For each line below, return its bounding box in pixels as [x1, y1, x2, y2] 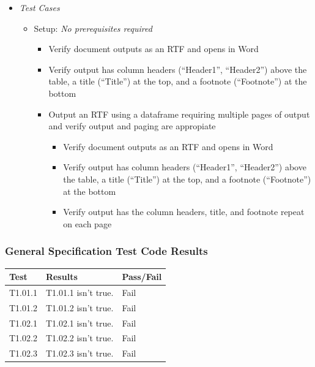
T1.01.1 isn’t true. [45, 286, 114, 298]
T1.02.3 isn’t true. [45, 347, 114, 360]
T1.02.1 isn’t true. [45, 316, 114, 329]
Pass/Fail [122, 270, 162, 283]
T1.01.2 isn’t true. [45, 301, 114, 314]
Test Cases [19, 1, 60, 13]
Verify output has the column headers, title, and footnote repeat [63, 205, 305, 218]
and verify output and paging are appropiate [48, 119, 216, 132]
